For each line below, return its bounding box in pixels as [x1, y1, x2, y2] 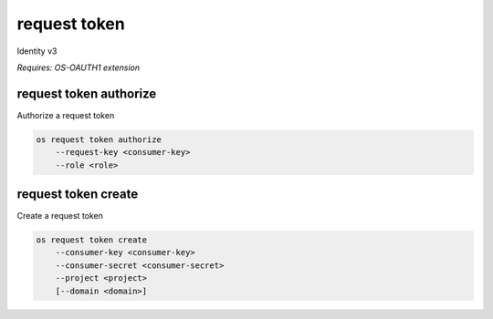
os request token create [36, 235, 148, 245]
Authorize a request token [16, 109, 115, 120]
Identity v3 [16, 46, 58, 57]
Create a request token [16, 211, 104, 221]
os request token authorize [36, 134, 162, 145]
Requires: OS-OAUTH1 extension [16, 62, 141, 73]
